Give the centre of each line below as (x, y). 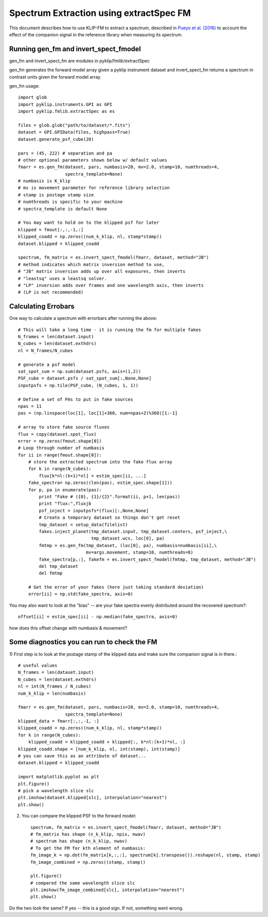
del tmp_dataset (59, 566)
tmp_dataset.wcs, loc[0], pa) (128, 539)
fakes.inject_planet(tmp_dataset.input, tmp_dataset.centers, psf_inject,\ (133, 531)
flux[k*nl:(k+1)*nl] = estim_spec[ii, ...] (93, 476)
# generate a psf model (47, 365)
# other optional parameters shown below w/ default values (93, 160)
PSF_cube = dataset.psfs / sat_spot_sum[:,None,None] (85, 378)
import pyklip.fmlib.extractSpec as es (67, 111)
